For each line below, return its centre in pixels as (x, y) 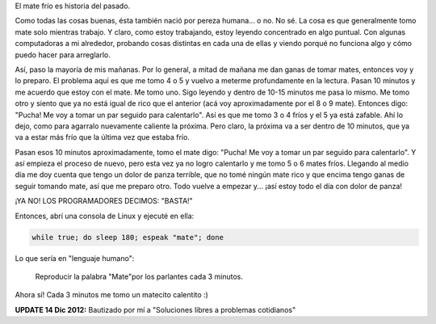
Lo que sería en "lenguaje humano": (75, 258)
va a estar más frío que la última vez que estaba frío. (102, 137)
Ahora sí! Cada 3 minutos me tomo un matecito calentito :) (112, 295)
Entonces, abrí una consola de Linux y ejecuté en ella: (105, 216)
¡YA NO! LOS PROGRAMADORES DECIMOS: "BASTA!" (104, 201)
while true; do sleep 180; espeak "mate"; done (128, 237)
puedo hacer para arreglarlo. (63, 55)
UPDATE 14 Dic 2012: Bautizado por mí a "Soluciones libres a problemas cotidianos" (155, 309)
